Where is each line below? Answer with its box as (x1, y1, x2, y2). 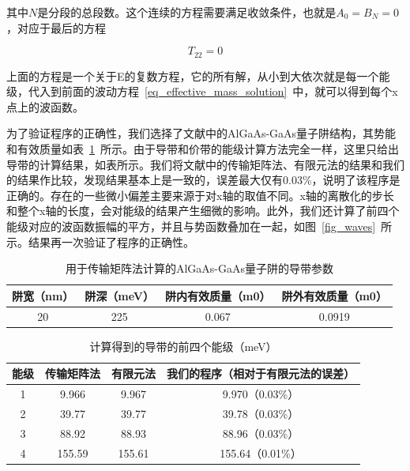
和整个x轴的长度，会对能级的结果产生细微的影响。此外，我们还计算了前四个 (6, 202, 400, 219)
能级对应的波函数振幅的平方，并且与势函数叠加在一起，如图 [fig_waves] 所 (6, 217, 393, 234)
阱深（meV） (85, 287, 154, 303)
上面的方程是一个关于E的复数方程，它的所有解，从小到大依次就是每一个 (6, 67, 379, 84)
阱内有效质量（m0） (164, 287, 271, 303)
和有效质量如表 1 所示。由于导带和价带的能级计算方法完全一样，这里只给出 (6, 141, 399, 157)
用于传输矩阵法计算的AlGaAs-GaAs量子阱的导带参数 (65, 260, 333, 277)
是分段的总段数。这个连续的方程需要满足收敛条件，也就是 (37, 4, 337, 20)
